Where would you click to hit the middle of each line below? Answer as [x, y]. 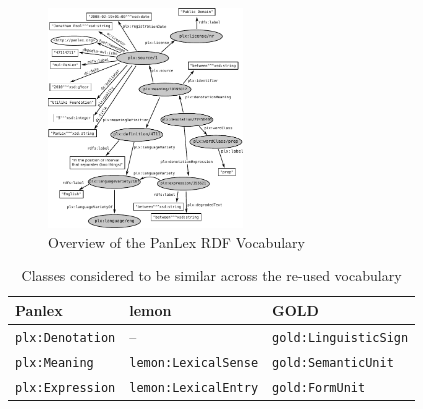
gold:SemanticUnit [333, 362]
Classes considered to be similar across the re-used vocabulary [211, 275]
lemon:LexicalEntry [194, 387]
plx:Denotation [65, 337]
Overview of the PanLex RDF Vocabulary [176, 241]
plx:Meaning [54, 362]
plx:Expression [65, 387]
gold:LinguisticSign [340, 337]
